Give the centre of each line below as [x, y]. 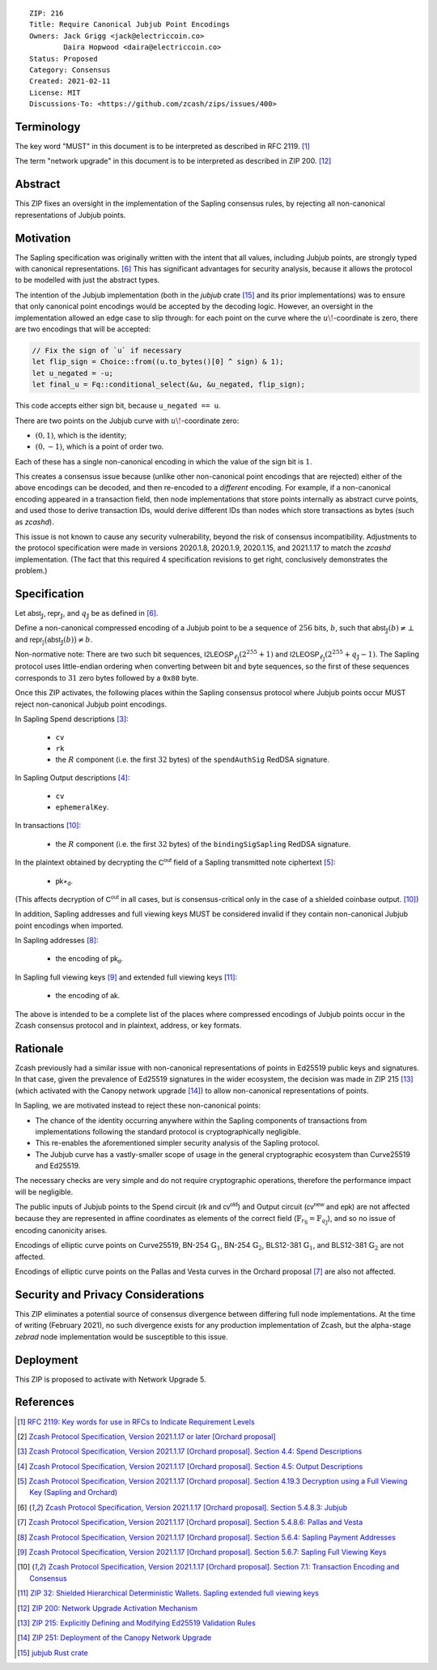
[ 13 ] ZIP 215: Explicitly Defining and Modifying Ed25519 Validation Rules [137, 1623]
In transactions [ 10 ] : [48, 826]
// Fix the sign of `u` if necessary [107, 350]
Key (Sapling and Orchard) [74, 1493]
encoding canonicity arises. [61, 1230]
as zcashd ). [34, 522]
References [45, 1402]
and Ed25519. [58, 1166]
